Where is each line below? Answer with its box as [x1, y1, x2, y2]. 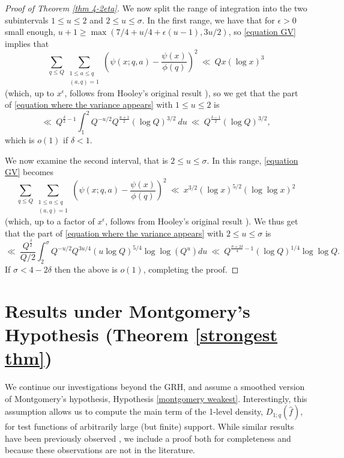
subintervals [5, 13, 49, 26]
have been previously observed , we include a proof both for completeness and [5, 432, 291, 444]
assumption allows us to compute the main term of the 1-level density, [5, 405, 264, 418]
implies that [5, 37, 49, 49]
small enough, [5, 25, 56, 38]
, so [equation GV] [228, 25, 296, 38]
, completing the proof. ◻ [143, 262, 239, 275]
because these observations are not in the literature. [5, 444, 196, 456]
